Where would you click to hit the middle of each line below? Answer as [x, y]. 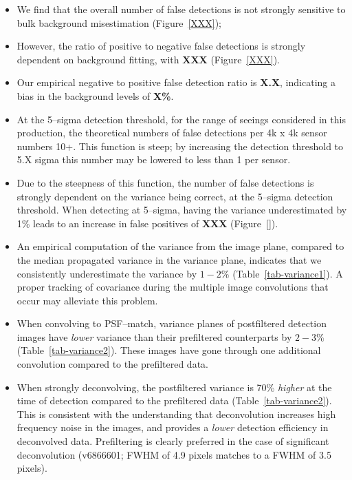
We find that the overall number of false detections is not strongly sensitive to [181, 9]
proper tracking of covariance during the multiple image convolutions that [173, 287]
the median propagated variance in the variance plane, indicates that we [169, 259]
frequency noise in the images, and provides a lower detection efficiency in [173, 427]
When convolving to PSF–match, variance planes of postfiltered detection [172, 323]
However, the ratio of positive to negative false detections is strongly [161, 46]
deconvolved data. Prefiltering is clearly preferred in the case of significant [173, 441]
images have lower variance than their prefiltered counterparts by [154, 336]
